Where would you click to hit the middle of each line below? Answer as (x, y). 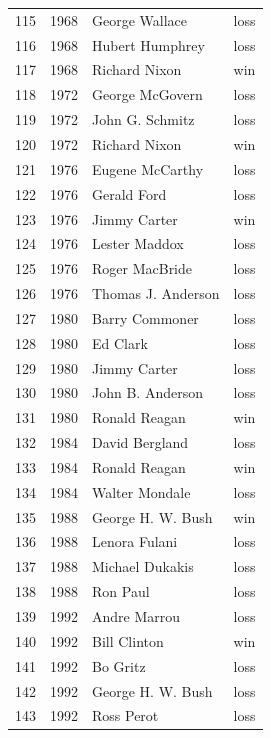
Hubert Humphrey (148, 44)
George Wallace (140, 19)
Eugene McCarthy (148, 168)
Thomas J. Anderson (156, 293)
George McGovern (147, 94)
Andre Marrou (136, 616)
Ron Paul (121, 591)
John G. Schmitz (143, 119)
